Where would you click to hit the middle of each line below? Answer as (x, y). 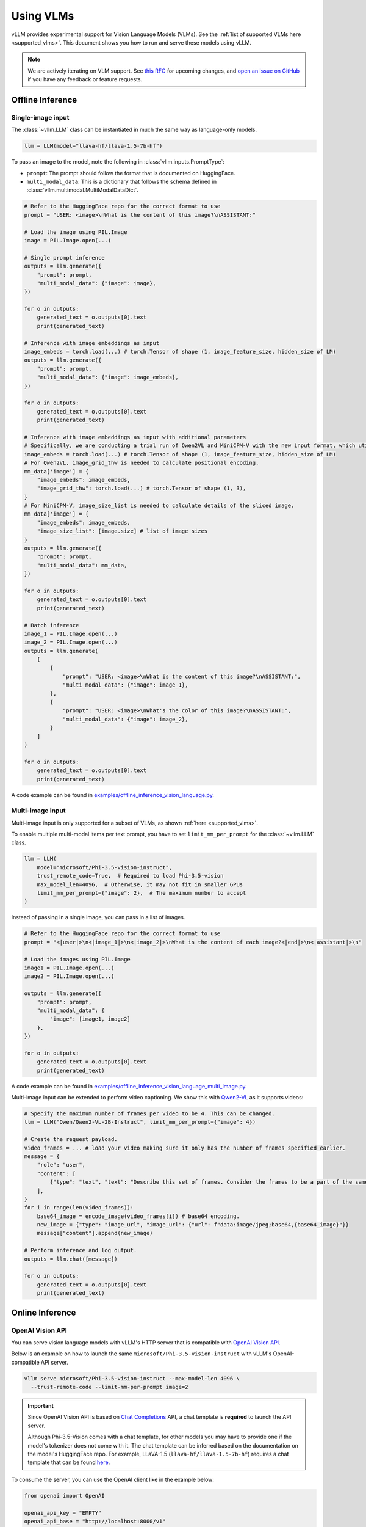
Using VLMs (43, 16)
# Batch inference (52, 625)
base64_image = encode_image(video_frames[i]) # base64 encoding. (138, 1216)
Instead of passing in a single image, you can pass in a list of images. (98, 917)
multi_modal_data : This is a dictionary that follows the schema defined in (122, 182)
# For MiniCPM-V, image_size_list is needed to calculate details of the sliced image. (159, 506)
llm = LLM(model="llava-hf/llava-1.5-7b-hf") (93, 146)
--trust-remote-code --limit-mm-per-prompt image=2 (109, 1387)
